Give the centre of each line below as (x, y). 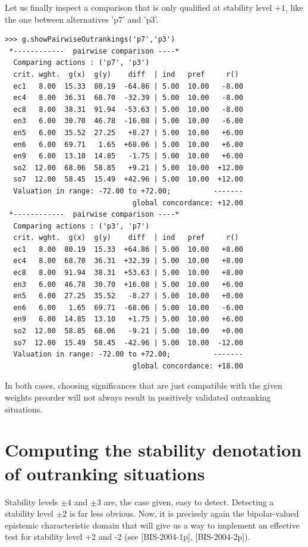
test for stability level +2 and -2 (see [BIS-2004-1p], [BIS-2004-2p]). (128, 537)
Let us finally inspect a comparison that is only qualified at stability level (139, 7)
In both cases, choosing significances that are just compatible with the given (144, 385)
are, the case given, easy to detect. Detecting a (189, 501)
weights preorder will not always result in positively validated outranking (138, 397)
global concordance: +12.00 (188, 203)
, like (294, 7)
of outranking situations (105, 473)
